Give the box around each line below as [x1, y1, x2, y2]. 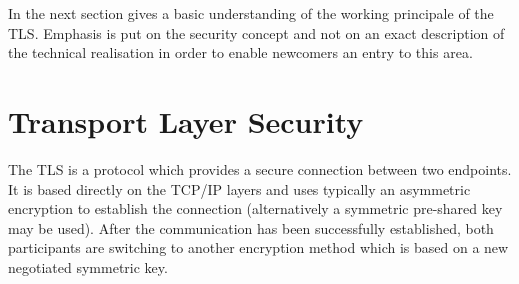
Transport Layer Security [8, 100, 364, 141]
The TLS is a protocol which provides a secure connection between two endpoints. [8, 158, 512, 179]
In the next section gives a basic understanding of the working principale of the [8, 3, 494, 23]
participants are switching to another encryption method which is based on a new [8, 237, 509, 258]
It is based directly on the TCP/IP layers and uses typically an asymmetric [8, 178, 471, 199]
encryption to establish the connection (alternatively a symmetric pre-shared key [8, 198, 503, 219]
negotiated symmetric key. [8, 256, 168, 277]
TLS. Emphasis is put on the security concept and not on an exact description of [8, 22, 505, 43]
